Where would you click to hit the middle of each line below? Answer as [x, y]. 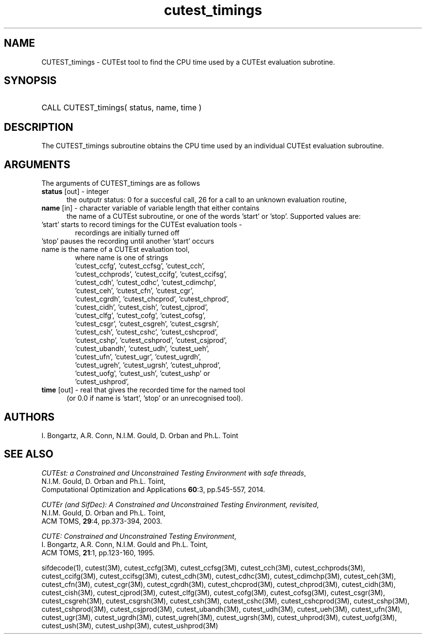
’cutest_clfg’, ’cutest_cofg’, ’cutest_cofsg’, [140, 316]
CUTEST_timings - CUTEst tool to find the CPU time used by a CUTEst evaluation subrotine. [188, 62]
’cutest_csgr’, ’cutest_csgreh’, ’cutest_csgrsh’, [147, 324]
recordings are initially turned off [127, 233]
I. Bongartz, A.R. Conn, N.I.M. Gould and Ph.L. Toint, [125, 544]
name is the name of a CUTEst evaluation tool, [115, 249]
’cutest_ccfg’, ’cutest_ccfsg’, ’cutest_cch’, [140, 266]
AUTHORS [29, 417]
